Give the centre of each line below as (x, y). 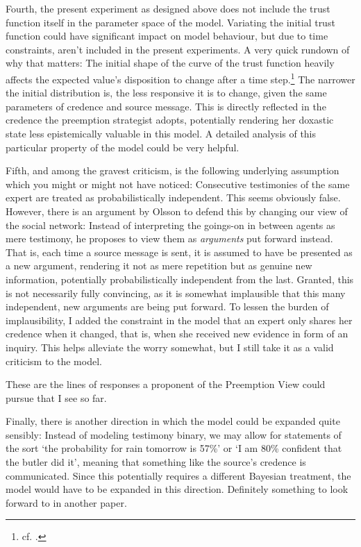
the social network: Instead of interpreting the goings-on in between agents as (170, 225)
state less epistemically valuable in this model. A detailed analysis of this (161, 133)
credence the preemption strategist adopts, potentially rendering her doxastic (170, 120)
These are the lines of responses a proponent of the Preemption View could (166, 384)
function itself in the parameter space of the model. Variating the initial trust (170, 22)
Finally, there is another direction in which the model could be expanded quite (173, 421)
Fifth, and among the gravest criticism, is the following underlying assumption (173, 170)
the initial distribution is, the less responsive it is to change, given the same (166, 93)
